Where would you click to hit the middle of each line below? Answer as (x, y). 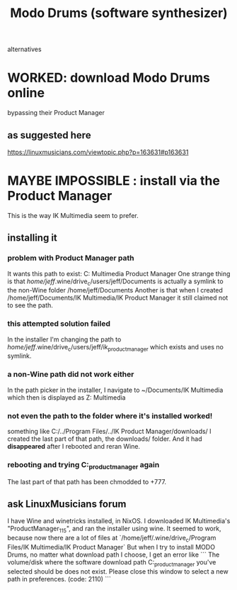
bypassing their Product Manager (56, 113)
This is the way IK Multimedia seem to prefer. (73, 215)
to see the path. (30, 305)
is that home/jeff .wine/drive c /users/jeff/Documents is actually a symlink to (116, 282)
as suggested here (49, 135)
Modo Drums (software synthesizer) (119, 13)
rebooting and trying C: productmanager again (83, 465)
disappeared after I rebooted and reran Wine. (74, 447)
